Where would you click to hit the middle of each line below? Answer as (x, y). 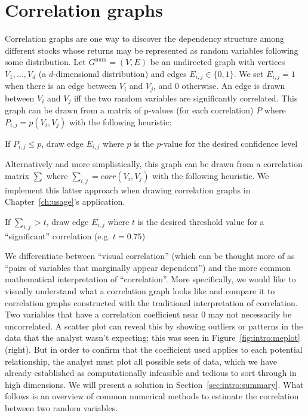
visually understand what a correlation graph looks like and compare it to (140, 291)
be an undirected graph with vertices (218, 62)
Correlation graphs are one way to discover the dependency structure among (144, 38)
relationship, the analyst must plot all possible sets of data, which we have (141, 361)
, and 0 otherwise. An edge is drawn (219, 86)
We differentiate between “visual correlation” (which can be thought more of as (150, 256)
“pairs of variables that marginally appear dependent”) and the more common (148, 267)
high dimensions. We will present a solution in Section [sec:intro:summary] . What (154, 384)
